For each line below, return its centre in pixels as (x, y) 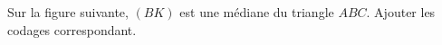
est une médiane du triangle (257, 12)
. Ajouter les (401, 12)
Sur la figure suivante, (68, 12)
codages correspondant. (72, 29)
